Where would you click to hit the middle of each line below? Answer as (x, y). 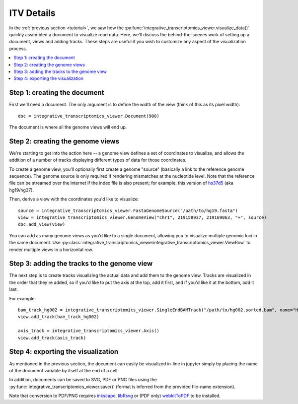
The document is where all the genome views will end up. (68, 127)
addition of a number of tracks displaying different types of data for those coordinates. (98, 160)
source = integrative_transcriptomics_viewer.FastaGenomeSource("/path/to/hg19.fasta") (128, 210)
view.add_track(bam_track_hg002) (59, 317)
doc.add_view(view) (42, 224)
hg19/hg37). (22, 190)
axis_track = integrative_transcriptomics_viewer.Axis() (89, 331)
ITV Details (32, 13)
